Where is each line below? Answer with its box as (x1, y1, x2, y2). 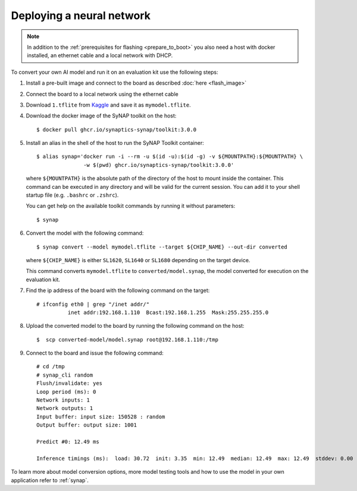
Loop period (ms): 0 (36, 388, 96, 395)
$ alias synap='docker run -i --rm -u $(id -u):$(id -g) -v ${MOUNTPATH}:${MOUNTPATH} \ (36, 153, 303, 160)
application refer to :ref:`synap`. (11, 477, 89, 484)
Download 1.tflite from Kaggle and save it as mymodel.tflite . (26, 101, 191, 108)
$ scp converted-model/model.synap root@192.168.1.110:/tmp (36, 336, 218, 343)
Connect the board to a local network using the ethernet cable (26, 90, 178, 98)
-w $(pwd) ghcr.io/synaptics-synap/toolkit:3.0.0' (83, 161, 234, 168)
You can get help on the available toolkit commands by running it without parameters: (26, 203, 236, 210)
